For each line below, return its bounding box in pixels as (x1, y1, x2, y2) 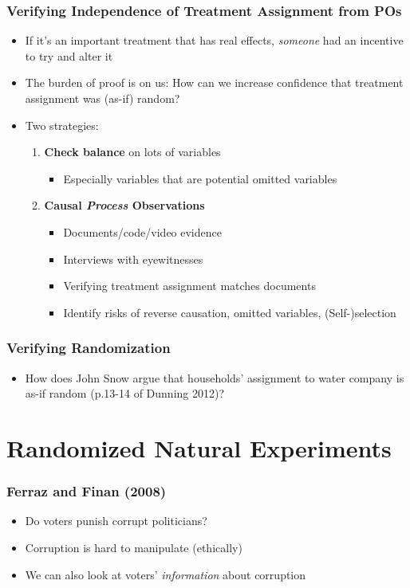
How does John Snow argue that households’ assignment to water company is (25, 369, 404, 386)
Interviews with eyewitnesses (63, 250, 203, 267)
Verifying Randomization (6, 338, 171, 358)
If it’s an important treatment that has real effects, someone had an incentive (25, 32, 404, 49)
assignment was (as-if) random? (25, 90, 180, 106)
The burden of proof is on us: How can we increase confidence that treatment (25, 74, 404, 91)
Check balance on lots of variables (44, 143, 221, 160)
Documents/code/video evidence (63, 223, 222, 240)
